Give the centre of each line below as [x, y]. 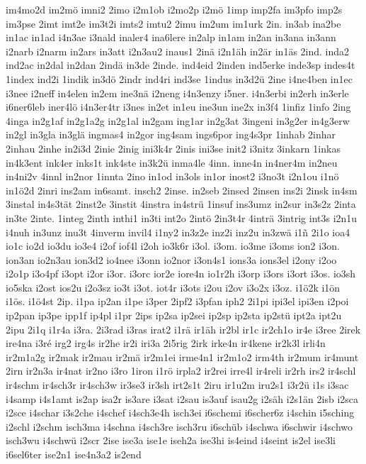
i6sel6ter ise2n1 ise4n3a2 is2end [74, 454]
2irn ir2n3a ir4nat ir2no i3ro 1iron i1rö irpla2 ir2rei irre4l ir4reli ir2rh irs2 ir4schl [181, 371]
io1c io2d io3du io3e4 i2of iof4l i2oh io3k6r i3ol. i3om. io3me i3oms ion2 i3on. [173, 246]
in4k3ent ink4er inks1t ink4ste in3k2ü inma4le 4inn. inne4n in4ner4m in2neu [172, 162]
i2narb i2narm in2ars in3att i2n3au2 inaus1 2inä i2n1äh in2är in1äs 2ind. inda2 [178, 51]
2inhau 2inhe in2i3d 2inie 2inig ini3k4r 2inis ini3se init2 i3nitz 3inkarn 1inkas [173, 148]
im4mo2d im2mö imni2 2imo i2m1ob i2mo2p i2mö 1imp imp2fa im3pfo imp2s [174, 9]
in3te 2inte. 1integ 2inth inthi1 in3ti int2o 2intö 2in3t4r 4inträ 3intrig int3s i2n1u [182, 217]
